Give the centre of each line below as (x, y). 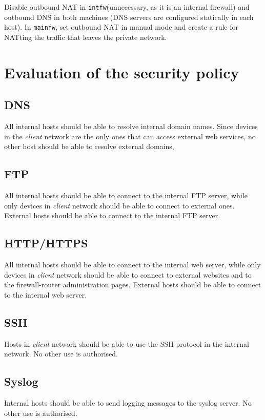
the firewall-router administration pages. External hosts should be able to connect (133, 285)
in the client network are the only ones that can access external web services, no (130, 136)
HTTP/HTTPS (46, 243)
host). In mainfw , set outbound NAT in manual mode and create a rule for (121, 27)
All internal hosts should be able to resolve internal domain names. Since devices (131, 126)
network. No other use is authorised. (61, 354)
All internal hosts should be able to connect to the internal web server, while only (132, 265)
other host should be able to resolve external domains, (89, 146)
